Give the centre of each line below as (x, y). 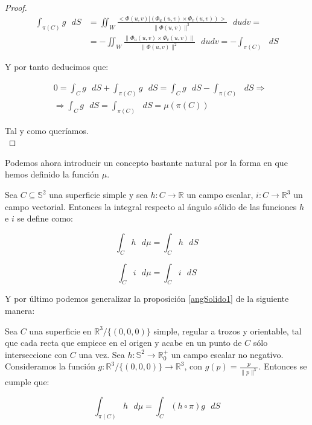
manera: (20, 310)
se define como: (45, 218)
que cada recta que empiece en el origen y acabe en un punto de (123, 343)
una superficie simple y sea (98, 195)
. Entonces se (283, 366)
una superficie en (60, 331)
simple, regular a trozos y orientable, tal (228, 331)
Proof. (16, 7)
